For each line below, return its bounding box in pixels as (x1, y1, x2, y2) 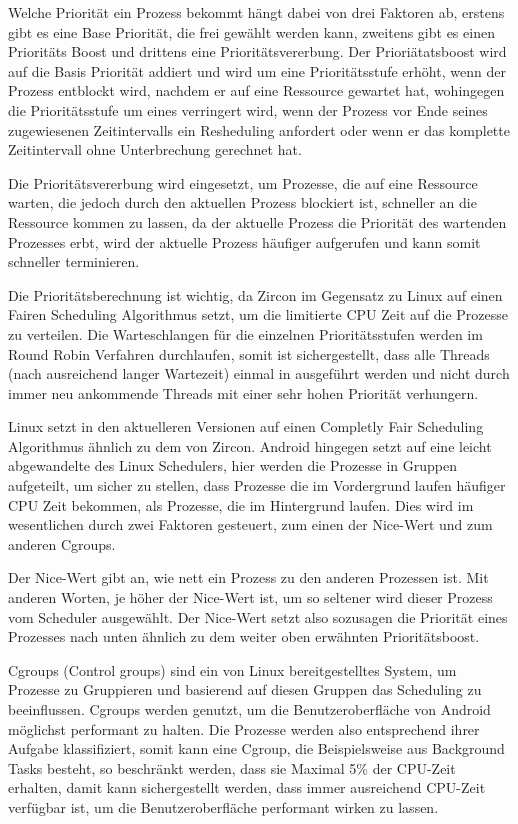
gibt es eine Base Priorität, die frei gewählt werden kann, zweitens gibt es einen (8, 21, 495, 42)
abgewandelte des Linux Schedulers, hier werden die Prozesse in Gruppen (8, 455, 457, 476)
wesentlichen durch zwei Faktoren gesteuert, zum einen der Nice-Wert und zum (8, 514, 493, 535)
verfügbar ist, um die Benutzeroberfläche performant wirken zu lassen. (8, 796, 439, 817)
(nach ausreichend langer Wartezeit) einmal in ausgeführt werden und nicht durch (8, 363, 510, 384)
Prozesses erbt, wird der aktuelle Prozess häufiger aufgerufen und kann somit (8, 231, 481, 252)
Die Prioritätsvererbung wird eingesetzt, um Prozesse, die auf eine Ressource (8, 172, 478, 193)
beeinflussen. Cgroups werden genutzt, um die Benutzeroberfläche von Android (8, 699, 491, 719)
